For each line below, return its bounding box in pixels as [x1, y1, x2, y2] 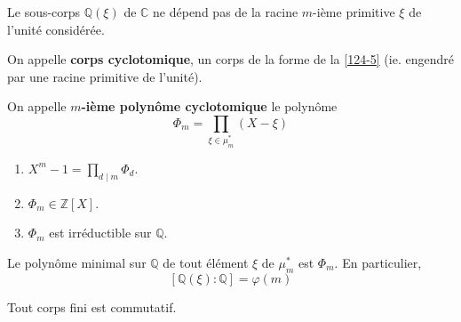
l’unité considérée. [7, 20, 105, 38]
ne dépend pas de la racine [153, 3, 298, 20]
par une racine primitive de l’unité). [7, 67, 203, 85]
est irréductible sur [49, 223, 152, 242]
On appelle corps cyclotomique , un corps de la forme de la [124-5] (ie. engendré [7, 50, 454, 68]
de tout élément [163, 253, 249, 271]
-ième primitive [313, 3, 395, 20]
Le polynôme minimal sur [7, 253, 147, 271]
